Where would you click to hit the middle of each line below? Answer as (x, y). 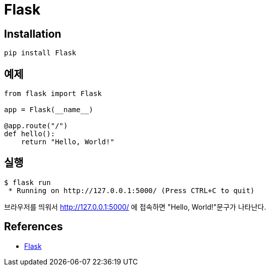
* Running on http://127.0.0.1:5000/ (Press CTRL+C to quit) (131, 190)
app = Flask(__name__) (49, 110)
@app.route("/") (36, 126)
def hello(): (30, 134)
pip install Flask (40, 53)
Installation (33, 34)
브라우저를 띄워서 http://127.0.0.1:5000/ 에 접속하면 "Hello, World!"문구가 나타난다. (135, 207)
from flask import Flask (53, 94)
